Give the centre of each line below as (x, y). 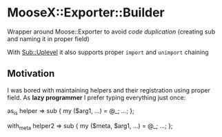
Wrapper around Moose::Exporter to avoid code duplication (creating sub (111, 32)
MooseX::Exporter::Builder (86, 13)
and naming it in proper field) (48, 38)
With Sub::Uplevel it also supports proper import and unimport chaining (108, 52)
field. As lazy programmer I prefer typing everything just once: (97, 97)
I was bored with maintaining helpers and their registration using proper (109, 90)
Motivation (31, 74)
